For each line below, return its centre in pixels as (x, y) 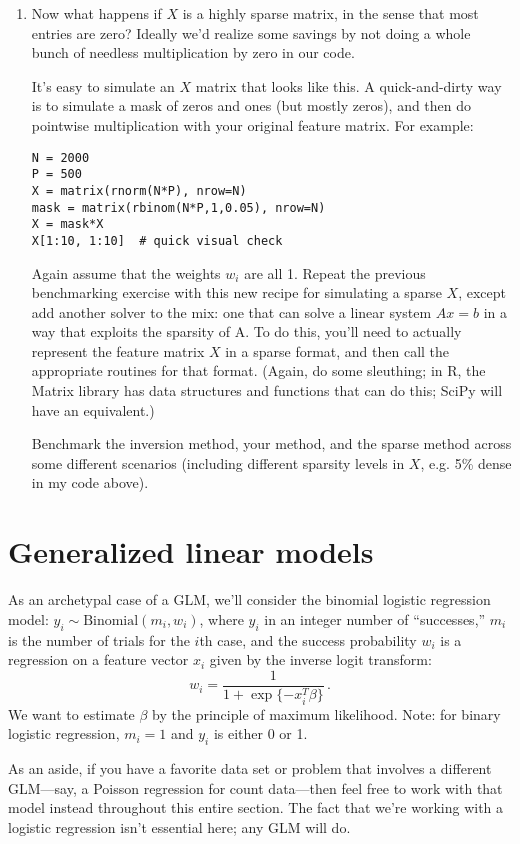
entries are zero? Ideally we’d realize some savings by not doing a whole (251, 32)
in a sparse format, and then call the (337, 350)
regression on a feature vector (98, 659)
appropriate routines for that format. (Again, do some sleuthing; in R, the (258, 370)
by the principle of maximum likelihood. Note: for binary (326, 713)
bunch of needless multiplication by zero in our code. (193, 52)
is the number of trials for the (99, 639)
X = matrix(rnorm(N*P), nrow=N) (139, 190)
